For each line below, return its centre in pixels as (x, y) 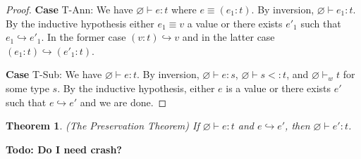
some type (27, 88)
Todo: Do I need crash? (64, 149)
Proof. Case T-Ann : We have (69, 9)
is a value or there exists (279, 88)
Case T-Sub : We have (54, 74)
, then (298, 126)
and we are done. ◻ (123, 102)
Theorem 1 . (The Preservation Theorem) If (103, 126)
